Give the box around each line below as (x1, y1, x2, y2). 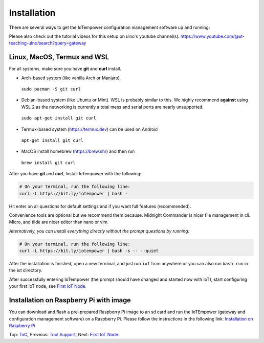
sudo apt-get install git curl (21, 115, 96, 121)
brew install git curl (21, 160, 76, 165)
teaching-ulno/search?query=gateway (9, 40, 87, 46)
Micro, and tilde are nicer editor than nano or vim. (9, 219, 109, 225)
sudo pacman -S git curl (21, 86, 81, 92)
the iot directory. (9, 267, 43, 274)
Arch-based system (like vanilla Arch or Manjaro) (21, 75, 120, 81)
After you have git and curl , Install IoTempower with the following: (9, 171, 142, 177)
